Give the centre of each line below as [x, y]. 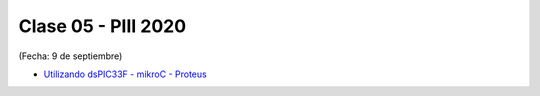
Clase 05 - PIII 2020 [102, 26]
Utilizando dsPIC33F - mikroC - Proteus [125, 74]
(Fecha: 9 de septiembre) [70, 56]
